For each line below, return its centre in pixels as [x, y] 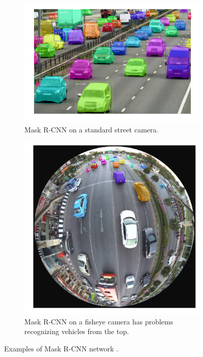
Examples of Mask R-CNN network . [61, 348]
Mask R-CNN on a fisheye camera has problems [99, 321]
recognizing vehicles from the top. [77, 331]
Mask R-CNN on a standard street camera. [92, 129]
